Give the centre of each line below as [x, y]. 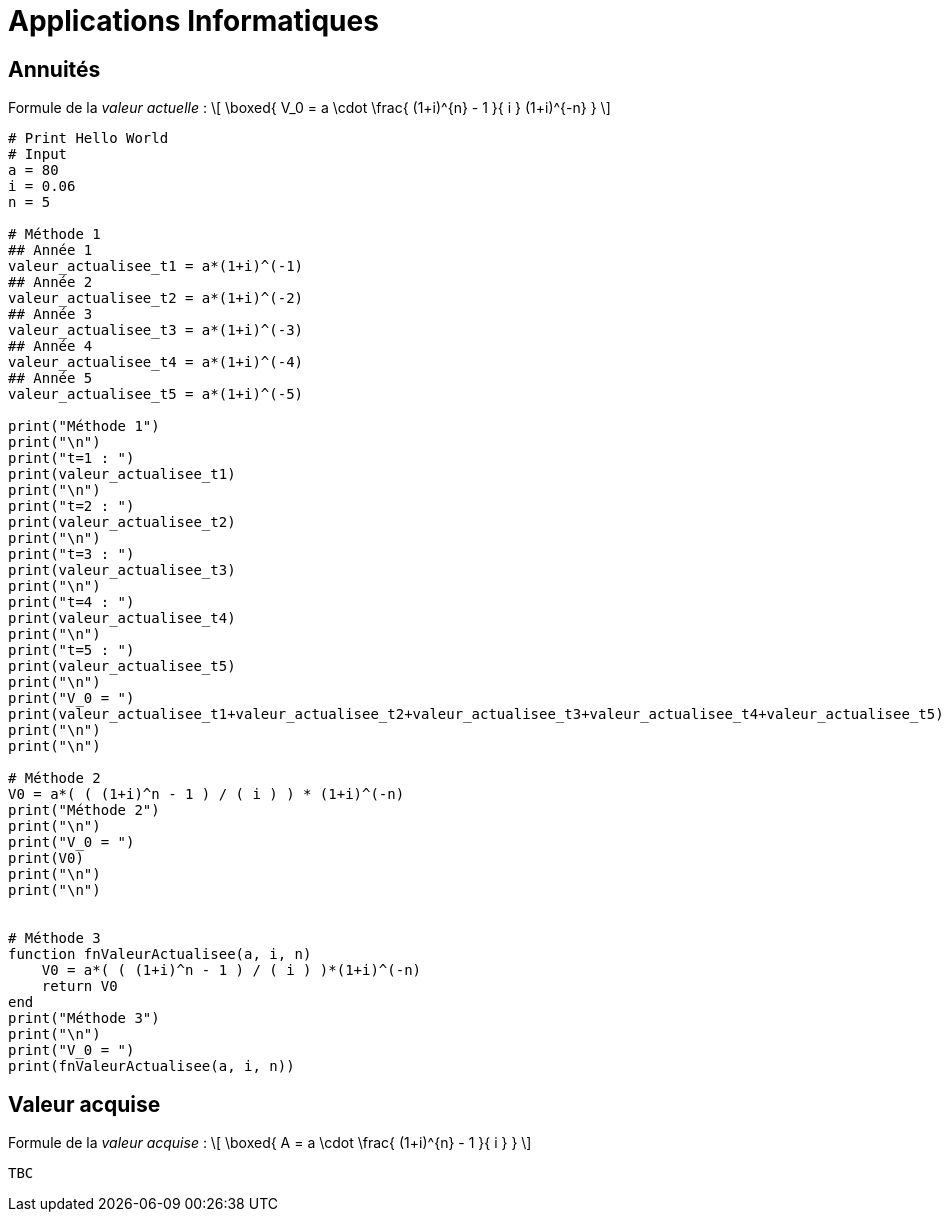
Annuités [54, 69]
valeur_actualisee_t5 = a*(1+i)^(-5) [156, 394]
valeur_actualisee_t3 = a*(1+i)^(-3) [156, 330]
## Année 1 [50, 250]
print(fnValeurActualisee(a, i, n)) [151, 1066]
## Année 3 [50, 314]
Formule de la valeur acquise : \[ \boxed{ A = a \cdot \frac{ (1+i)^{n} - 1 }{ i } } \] [270, 1143]
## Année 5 [50, 378]
